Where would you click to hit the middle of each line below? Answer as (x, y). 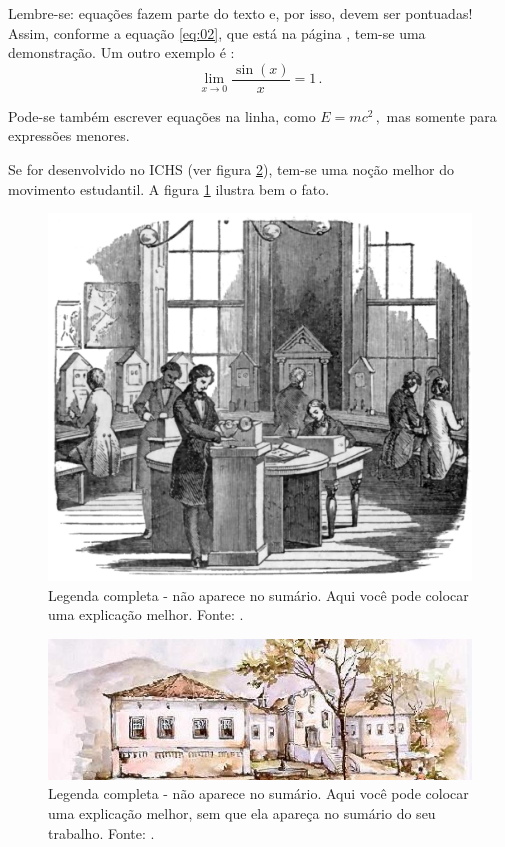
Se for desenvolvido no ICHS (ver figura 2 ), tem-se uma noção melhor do (231, 169)
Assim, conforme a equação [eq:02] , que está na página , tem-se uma (217, 32)
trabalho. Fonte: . (101, 832)
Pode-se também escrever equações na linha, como (162, 115)
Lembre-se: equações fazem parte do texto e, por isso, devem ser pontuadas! (240, 13)
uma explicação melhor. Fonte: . (146, 614)
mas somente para (441, 115)
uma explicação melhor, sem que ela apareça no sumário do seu (242, 813)
